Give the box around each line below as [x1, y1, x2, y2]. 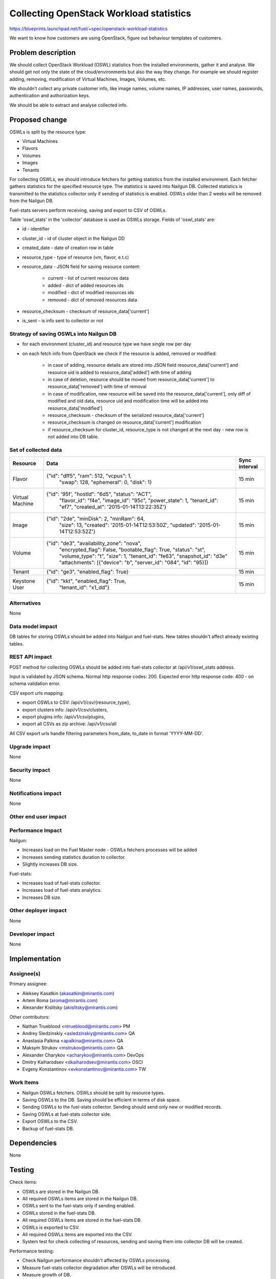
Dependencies [9, 1139, 57, 1148]
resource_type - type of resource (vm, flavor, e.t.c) [22, 254, 129, 260]
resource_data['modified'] [48, 405, 103, 411]
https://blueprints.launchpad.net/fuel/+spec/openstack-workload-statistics [9, 26, 168, 32]
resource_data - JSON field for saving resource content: [22, 263, 141, 270]
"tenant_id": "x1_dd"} [59, 584, 110, 591]
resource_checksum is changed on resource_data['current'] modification [48, 420, 201, 426]
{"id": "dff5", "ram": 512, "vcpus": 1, [46, 472, 132, 479]
